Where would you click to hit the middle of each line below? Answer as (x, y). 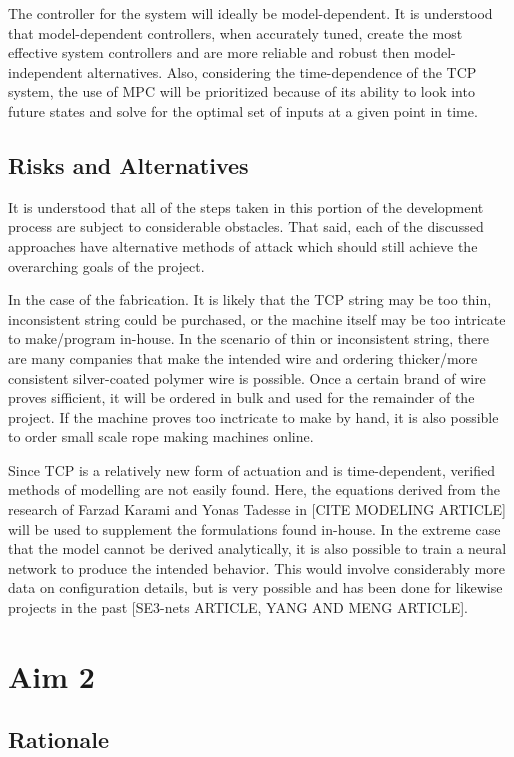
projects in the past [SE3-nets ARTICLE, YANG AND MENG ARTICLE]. (238, 607)
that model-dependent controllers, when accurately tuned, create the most (235, 32)
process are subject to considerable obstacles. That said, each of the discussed (246, 226)
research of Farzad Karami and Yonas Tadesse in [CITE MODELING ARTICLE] (257, 509)
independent (45, 71)
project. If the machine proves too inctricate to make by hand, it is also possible (253, 416)
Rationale (58, 739)
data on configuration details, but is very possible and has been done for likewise (255, 587)
